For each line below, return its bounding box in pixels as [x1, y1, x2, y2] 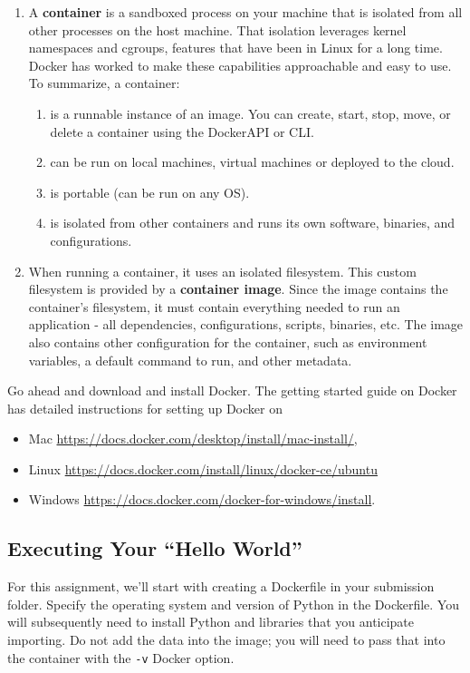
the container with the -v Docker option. [7, 648, 235, 667]
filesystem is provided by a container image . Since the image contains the [28, 279, 448, 298]
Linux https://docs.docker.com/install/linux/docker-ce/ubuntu [28, 459, 378, 478]
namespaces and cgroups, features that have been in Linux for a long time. [28, 38, 443, 57]
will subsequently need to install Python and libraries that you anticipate [7, 612, 415, 631]
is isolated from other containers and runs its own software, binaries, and [50, 213, 456, 232]
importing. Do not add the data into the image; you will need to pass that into [7, 630, 446, 649]
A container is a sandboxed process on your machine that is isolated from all [28, 3, 463, 21]
